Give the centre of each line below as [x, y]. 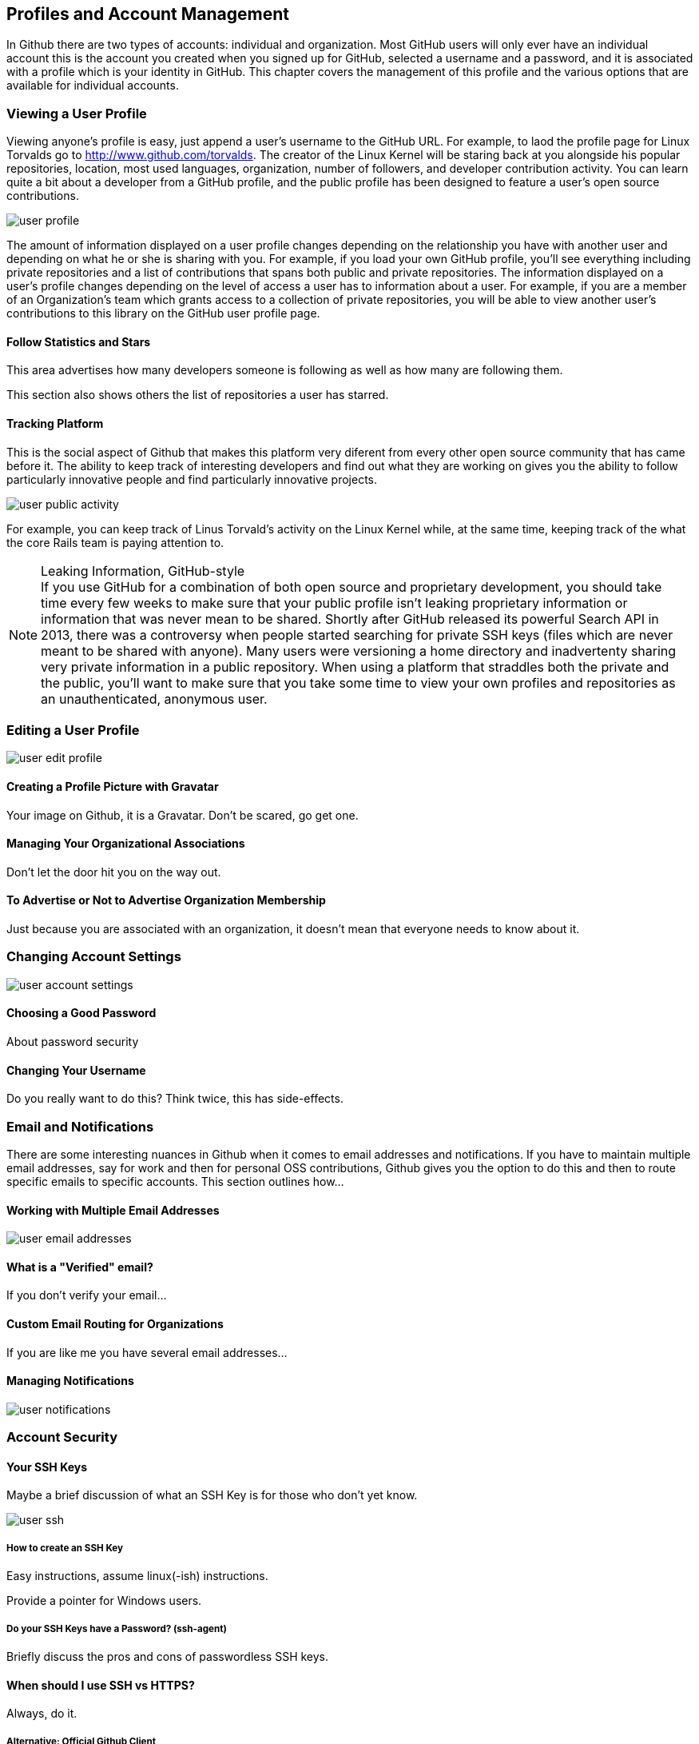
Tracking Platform [55, 423]
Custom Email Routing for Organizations [115, 1324]
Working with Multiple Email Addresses [113, 1210]
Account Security [62, 1437]
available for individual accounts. [93, 86]
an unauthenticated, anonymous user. [154, 698]
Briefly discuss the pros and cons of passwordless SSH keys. [168, 1656]
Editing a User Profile [73, 730]
